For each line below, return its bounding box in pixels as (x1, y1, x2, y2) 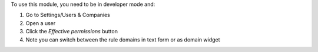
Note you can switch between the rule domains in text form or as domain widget (25, 36, 220, 43)
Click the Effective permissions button (25, 28, 118, 35)
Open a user (25, 19, 56, 26)
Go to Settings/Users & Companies (25, 12, 110, 19)
